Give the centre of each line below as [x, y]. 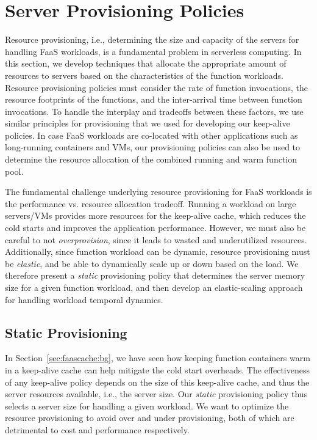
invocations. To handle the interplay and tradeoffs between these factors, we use [154, 111]
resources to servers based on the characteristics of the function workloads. [144, 75]
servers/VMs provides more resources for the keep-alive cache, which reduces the [155, 215]
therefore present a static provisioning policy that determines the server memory [155, 275]
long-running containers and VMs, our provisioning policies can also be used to [153, 147]
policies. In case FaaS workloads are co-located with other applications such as [151, 135]
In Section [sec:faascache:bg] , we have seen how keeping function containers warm [158, 358]
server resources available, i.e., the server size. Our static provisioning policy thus [156, 394]
